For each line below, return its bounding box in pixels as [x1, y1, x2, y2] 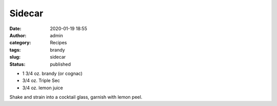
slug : [9, 54, 21, 60]
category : [9, 40, 31, 46]
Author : [9, 32, 27, 38]
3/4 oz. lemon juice [22, 85, 64, 91]
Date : [9, 25, 22, 32]
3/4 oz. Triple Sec [22, 77, 60, 84]
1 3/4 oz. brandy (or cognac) [22, 70, 83, 76]
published [50, 61, 71, 67]
